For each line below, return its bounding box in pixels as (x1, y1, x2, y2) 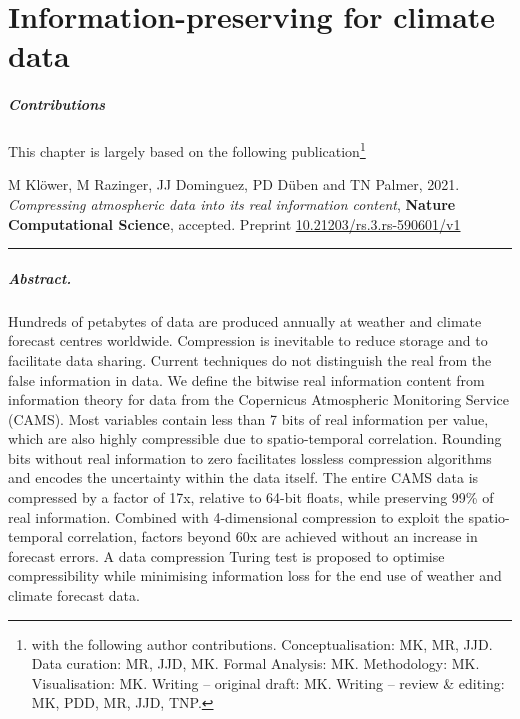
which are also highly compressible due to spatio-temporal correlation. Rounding (8, 428, 502, 449)
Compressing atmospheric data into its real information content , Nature (8, 193, 456, 214)
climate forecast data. (8, 585, 140, 606)
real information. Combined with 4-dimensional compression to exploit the (8, 506, 464, 527)
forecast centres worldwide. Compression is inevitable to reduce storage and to (8, 330, 488, 351)
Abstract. (8, 267, 72, 288)
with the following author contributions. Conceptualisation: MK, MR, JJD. (31, 633, 493, 654)
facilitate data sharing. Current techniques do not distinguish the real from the (8, 349, 492, 370)
